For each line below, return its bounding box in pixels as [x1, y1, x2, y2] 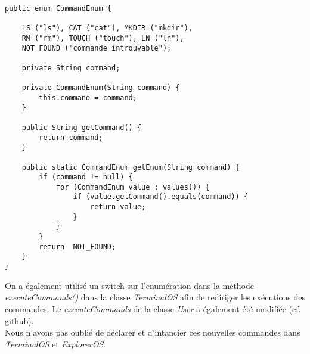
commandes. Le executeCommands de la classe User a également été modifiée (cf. [5, 302, 301, 315]
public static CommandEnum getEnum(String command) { [21, 163, 240, 172]
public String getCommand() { [21, 123, 142, 132]
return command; [39, 133, 103, 142]
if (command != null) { [39, 173, 133, 182]
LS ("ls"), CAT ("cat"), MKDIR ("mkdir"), [21, 24, 193, 33]
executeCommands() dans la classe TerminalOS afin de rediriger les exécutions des [5, 291, 306, 303]
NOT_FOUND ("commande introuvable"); [21, 44, 172, 52]
